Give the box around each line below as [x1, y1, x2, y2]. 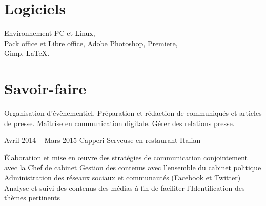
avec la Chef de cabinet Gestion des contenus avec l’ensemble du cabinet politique [4, 162, 261, 173]
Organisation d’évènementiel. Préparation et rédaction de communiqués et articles [4, 108, 262, 118]
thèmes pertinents [4, 192, 60, 203]
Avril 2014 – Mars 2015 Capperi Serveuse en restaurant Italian [4, 135, 201, 146]
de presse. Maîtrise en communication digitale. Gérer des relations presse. [4, 117, 235, 128]
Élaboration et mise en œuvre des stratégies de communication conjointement [4, 152, 248, 162]
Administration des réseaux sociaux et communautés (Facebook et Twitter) [4, 172, 241, 182]
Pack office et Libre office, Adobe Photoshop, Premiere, [4, 37, 178, 48]
